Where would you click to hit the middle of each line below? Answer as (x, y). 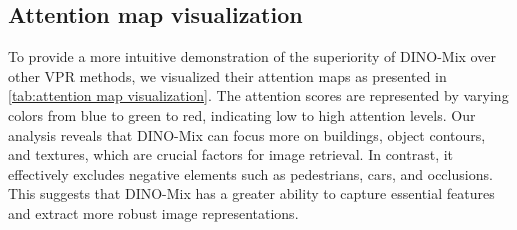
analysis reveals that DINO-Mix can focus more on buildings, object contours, (247, 134)
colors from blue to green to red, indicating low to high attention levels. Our (242, 114)
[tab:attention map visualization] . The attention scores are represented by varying (258, 95)
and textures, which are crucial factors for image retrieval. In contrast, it (231, 154)
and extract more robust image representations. (153, 212)
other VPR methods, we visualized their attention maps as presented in (227, 75)
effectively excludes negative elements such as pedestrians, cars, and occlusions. (250, 173)
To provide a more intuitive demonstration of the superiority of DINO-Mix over (252, 56)
